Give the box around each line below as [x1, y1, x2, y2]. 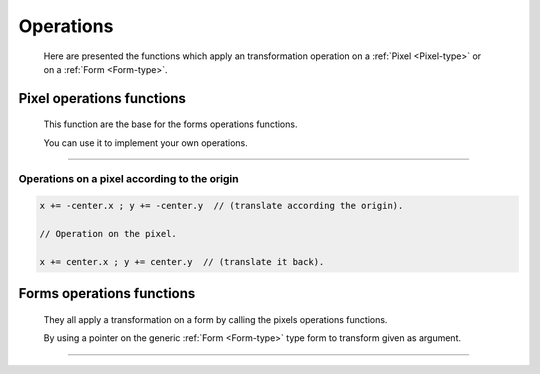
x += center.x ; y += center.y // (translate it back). [39, 256, 325, 267]
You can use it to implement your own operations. [43, 136, 249, 149]
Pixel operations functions [18, 90, 187, 107]
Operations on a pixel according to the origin [18, 171, 239, 185]
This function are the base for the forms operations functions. [43, 118, 298, 130]
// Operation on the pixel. [39, 228, 177, 240]
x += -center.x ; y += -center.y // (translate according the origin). [39, 200, 404, 212]
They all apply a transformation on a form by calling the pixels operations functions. [43, 313, 388, 325]
